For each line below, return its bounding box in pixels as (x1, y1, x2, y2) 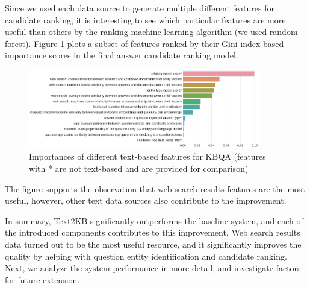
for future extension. (5, 273, 80, 286)
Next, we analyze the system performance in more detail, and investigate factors (5, 261, 301, 274)
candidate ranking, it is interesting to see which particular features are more (5, 13, 286, 26)
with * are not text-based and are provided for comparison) (29, 161, 249, 174)
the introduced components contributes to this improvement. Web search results (5, 226, 300, 239)
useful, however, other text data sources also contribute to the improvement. (5, 194, 287, 207)
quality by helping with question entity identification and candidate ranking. (5, 249, 287, 262)
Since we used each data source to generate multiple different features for (5, 2, 274, 14)
